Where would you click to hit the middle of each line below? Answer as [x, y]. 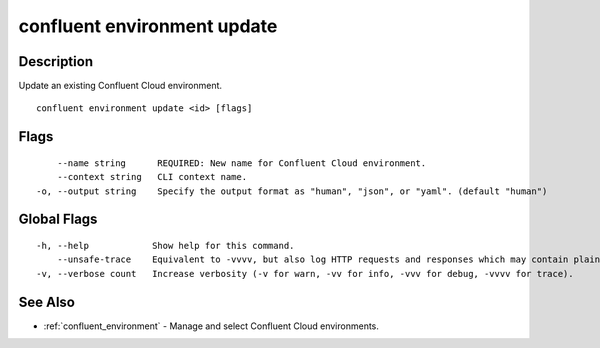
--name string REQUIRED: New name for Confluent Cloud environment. [241, 163]
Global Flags [58, 219]
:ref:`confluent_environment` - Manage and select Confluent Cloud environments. [211, 326]
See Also [46, 301]
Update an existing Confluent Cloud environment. [120, 86]
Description [56, 61]
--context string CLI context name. [152, 177]
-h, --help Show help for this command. [165, 246]
